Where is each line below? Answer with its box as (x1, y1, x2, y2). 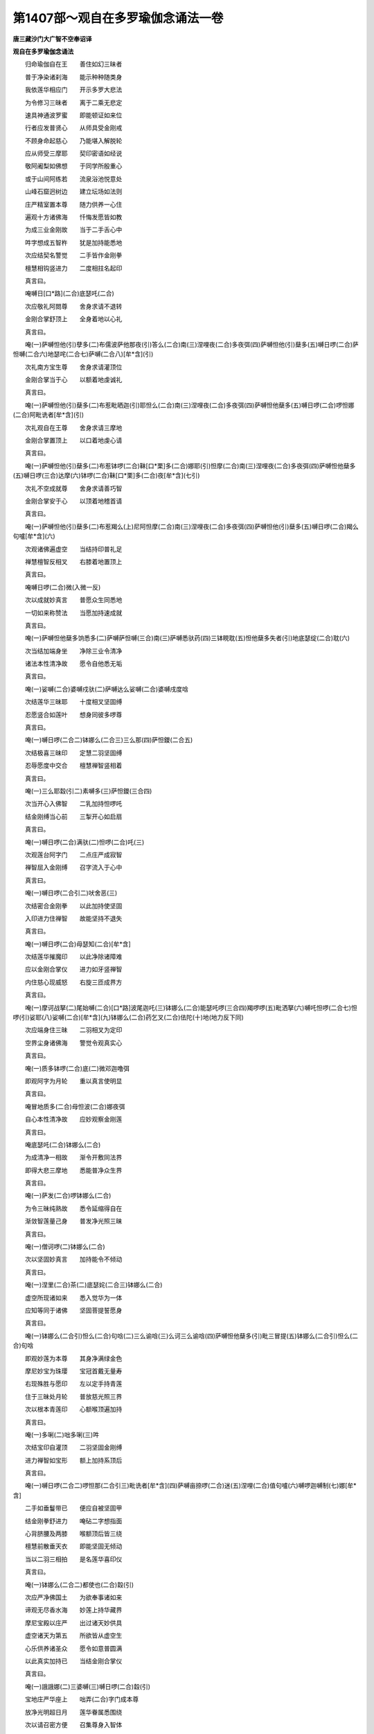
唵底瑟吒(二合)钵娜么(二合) (24, 1140, 101, 1149)
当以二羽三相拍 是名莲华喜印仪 (24, 1554, 123, 1563)
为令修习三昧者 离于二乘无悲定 (24, 98, 123, 107)
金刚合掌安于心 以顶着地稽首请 (24, 497, 123, 505)
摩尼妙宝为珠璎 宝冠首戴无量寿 (24, 1366, 123, 1375)
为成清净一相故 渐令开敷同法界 (24, 1153, 123, 1162)
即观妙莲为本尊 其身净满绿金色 (24, 1354, 123, 1362)
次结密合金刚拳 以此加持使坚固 (24, 902, 123, 910)
